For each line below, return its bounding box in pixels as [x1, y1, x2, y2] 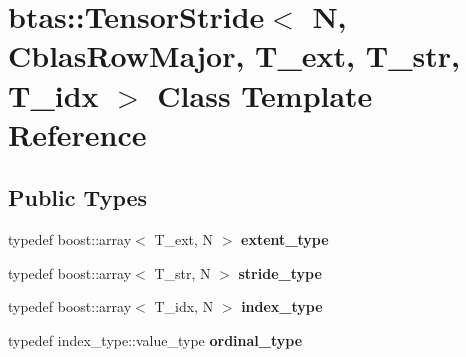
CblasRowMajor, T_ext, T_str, [8, 35, 460, 76]
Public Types [8, 182, 148, 213]
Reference [8, 113, 147, 154]
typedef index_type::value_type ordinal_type [8, 329, 303, 350]
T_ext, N [154, 229, 214, 250]
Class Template [157, 74, 373, 115]
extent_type [241, 229, 329, 250]
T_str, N [154, 262, 211, 283]
